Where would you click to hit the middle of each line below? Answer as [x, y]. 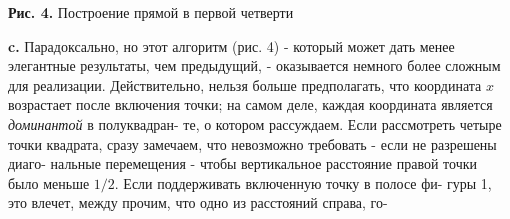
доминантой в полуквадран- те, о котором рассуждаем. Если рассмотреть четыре [255, 123]
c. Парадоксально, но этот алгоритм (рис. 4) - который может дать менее [231, 45]
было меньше [49, 182]
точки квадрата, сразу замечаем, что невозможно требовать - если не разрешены [252, 143]
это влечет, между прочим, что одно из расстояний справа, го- [198, 202]
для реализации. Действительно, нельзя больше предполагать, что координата [245, 84]
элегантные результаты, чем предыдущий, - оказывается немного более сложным [254, 65]
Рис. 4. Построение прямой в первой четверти [151, 12]
